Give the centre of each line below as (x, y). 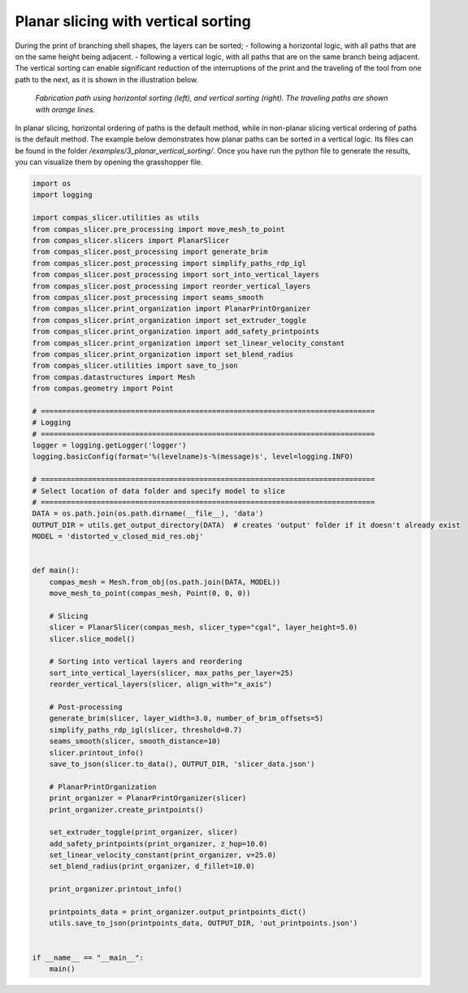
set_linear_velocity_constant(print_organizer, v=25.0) (163, 855)
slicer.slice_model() (92, 639)
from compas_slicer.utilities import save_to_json (135, 366)
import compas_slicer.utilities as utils (116, 218)
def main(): (56, 571)
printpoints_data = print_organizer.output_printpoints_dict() (178, 912)
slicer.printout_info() (96, 753)
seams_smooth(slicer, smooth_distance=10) (135, 741)
